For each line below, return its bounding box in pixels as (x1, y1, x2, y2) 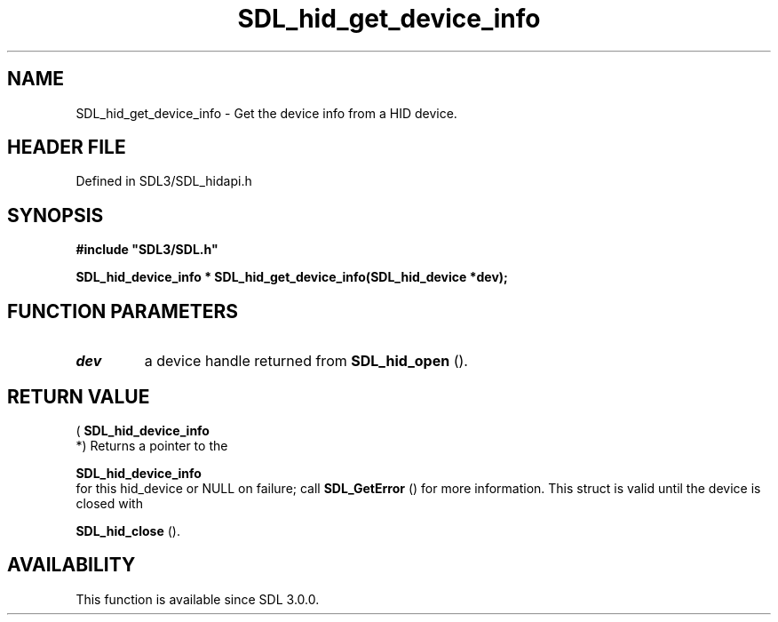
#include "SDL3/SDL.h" (75, 242, 218, 258)
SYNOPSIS (7, 203, 104, 227)
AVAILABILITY (7, 554, 136, 577)
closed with (75, 495, 143, 511)
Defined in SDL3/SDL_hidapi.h (75, 173, 252, 189)
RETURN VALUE (7, 385, 150, 408)
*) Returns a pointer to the (75, 437, 228, 453)
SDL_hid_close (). (75, 522, 180, 538)
